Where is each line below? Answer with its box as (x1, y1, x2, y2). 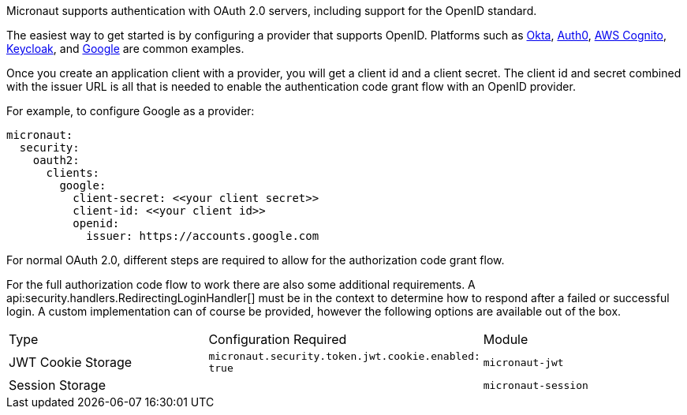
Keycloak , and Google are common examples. (6, 42, 245, 55)
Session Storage (9, 377, 106, 393)
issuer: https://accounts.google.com (86, 230, 319, 242)
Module (483, 331, 528, 347)
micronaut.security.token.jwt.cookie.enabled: (208, 350, 480, 362)
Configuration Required (208, 331, 347, 347)
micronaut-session (483, 379, 588, 391)
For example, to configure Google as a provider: (6, 104, 255, 118)
